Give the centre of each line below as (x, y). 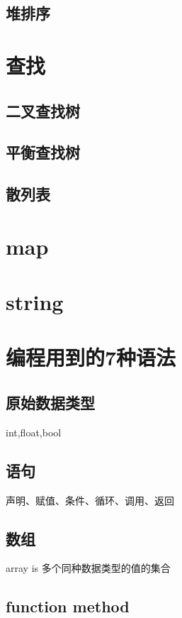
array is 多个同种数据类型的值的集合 (88, 568)
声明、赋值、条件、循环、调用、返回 (90, 500)
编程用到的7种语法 (91, 357)
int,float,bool (34, 432)
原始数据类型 (50, 403)
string (35, 302)
